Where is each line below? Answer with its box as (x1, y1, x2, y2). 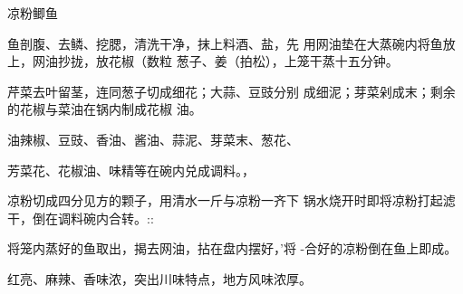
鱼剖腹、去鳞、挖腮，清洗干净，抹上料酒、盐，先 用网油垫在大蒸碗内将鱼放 (7, 33, 456, 52)
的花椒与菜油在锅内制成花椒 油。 (7, 100, 202, 119)
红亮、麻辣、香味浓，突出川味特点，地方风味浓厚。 (7, 269, 312, 288)
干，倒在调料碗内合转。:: (7, 208, 154, 227)
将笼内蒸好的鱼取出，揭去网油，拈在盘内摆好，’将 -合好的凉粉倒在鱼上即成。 (7, 239, 458, 258)
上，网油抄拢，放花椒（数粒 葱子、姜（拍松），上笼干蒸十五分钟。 (7, 52, 399, 71)
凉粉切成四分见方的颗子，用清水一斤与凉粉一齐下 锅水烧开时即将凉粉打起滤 (7, 191, 456, 210)
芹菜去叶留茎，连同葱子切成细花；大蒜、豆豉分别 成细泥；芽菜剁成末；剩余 (7, 81, 456, 100)
